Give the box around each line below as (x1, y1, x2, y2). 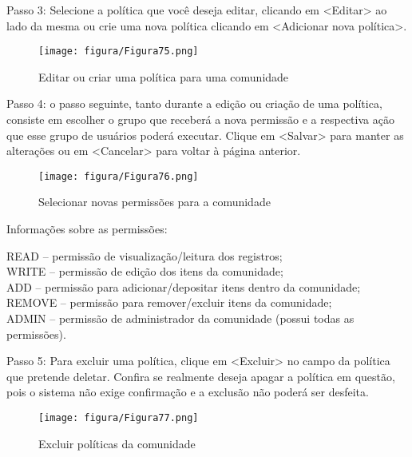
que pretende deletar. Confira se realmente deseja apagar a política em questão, (6, 368, 395, 384)
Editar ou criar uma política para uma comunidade (38, 68, 289, 85)
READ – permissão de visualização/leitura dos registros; (6, 247, 283, 264)
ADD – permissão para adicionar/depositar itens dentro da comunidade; (6, 278, 361, 295)
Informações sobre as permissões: (6, 221, 168, 237)
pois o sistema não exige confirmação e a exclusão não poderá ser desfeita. (6, 383, 369, 400)
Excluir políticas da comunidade (38, 435, 196, 451)
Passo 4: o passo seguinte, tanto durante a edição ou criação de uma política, (6, 95, 382, 112)
